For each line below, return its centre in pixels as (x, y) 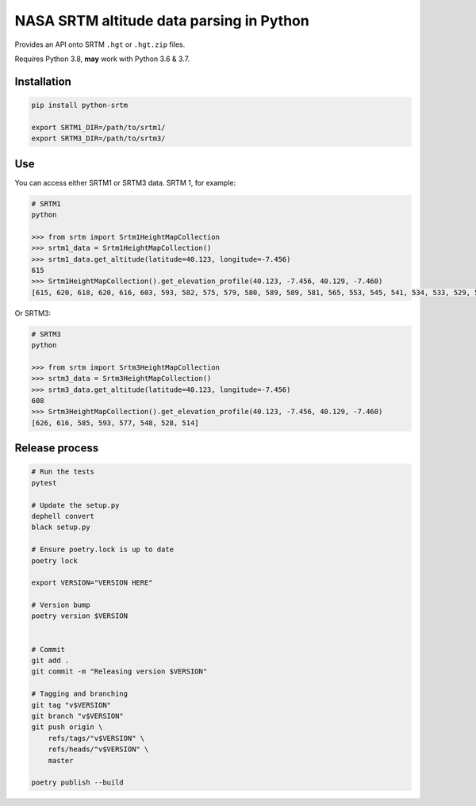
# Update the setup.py (75, 505)
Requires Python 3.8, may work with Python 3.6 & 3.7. (102, 59)
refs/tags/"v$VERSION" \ (96, 738)
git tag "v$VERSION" (71, 705)
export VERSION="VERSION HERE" (92, 583)
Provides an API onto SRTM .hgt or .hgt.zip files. (100, 44)
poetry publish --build (78, 783)
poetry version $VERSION (80, 616)
